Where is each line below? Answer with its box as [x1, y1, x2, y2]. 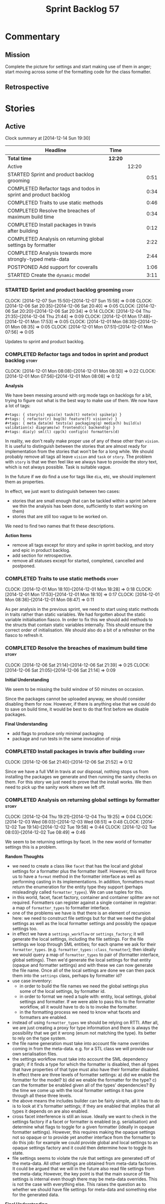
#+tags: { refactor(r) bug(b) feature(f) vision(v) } [5, 416, 118, 421]
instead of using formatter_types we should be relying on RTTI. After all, [12, 1020, 159, 1026]
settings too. [12, 926, 38, 931]
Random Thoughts [5, 853, 44, 860]
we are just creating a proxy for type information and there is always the [12, 1025, 158, 1031]
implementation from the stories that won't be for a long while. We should [5, 448, 154, 454]
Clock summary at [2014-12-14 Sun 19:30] [5, 135, 90, 141]
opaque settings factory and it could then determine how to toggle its [12, 1145, 153, 1151]
